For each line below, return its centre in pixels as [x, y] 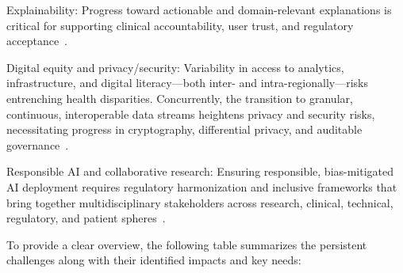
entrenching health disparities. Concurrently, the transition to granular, [180, 98]
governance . [38, 144]
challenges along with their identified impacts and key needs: [154, 260]
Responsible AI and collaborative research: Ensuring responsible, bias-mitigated [200, 171]
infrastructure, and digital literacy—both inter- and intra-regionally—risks [188, 83]
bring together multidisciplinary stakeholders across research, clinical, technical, [200, 202]
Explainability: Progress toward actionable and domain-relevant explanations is [199, 9]
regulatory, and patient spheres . [86, 218]
